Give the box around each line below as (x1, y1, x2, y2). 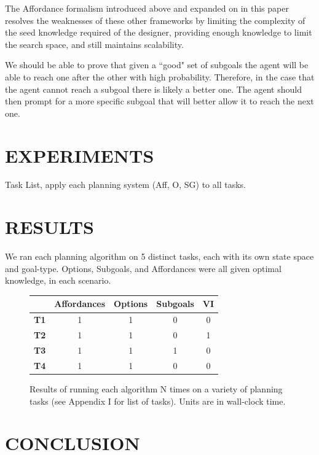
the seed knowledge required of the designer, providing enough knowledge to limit (5, 26, 312, 39)
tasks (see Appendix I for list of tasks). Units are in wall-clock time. (30, 394, 286, 407)
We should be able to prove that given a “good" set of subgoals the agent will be (5, 58, 309, 71)
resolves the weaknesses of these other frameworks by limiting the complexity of (5, 14, 305, 26)
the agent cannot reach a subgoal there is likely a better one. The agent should (5, 82, 302, 95)
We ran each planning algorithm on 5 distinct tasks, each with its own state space (5, 250, 314, 263)
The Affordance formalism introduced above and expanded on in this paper (5, 2, 289, 14)
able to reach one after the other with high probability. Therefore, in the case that (5, 70, 315, 83)
